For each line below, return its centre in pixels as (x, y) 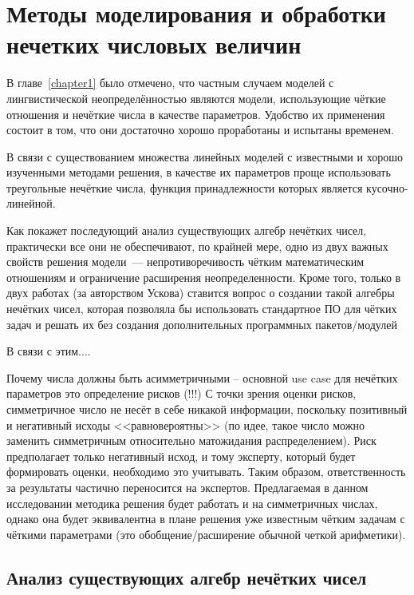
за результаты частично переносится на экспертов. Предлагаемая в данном (187, 487)
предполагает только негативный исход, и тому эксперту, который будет (181, 456)
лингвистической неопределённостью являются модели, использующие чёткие (196, 98)
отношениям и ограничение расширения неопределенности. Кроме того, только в (204, 277)
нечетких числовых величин (154, 44)
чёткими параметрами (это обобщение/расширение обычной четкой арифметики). (206, 534)
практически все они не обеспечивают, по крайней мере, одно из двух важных (197, 246)
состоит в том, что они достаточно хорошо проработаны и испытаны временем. (201, 130)
